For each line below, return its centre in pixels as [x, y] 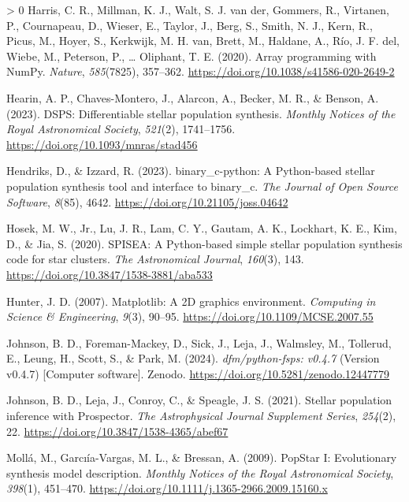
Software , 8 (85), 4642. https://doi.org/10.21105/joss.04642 [147, 201]
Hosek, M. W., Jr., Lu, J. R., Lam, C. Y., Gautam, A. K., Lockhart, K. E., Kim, [202, 228]
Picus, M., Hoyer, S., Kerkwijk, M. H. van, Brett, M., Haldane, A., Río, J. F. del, [203, 41]
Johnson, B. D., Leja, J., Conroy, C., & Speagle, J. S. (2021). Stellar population [199, 400]
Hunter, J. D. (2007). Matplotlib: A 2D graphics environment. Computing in [191, 301]
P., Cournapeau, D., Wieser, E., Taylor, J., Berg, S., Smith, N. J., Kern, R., [190, 25]
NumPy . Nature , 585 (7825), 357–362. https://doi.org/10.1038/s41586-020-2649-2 [201, 71]
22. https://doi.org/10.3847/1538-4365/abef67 [117, 431]
